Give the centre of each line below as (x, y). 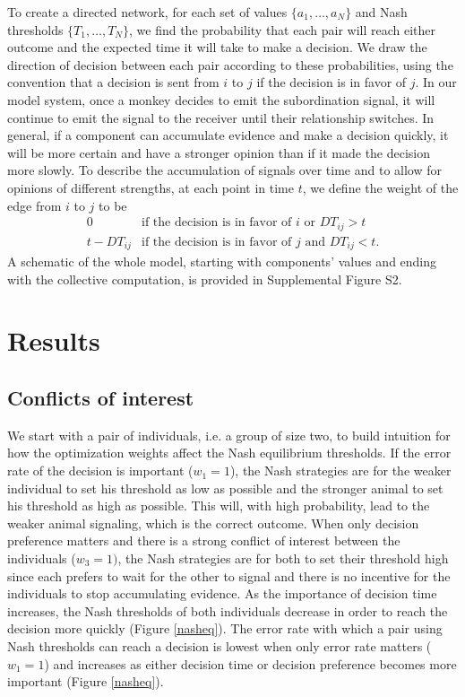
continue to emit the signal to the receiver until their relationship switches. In (221, 117)
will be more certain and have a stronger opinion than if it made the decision (219, 152)
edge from (34, 205)
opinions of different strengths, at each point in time (151, 187)
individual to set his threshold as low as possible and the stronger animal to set (225, 488)
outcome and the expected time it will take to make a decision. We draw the (217, 47)
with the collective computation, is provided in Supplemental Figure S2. (205, 279)
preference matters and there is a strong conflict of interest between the (204, 540)
